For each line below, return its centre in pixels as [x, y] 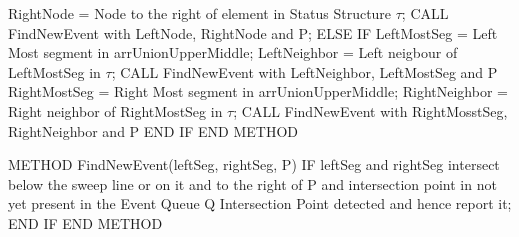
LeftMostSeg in [54, 71]
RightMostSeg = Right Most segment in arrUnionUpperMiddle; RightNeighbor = [258, 91]
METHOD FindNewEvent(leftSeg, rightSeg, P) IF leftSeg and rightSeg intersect [254, 164]
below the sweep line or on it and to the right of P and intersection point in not [252, 183]
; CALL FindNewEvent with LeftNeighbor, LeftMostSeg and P [304, 71]
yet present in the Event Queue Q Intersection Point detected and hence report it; [260, 203]
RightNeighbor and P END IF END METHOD [153, 130]
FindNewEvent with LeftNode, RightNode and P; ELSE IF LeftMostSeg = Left [253, 32]
